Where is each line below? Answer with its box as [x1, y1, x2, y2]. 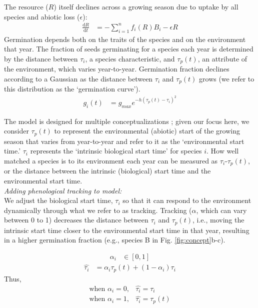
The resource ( [4, 1, 48, 11]
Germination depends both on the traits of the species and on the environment [4, 33, 246, 44]
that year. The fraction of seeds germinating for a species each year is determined [4, 43, 253, 54]
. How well [206, 145, 239, 156]
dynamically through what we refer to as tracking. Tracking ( [4, 204, 192, 215]
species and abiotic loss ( [4, 11, 80, 21]
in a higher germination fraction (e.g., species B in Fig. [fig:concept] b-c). [4, 234, 225, 245]
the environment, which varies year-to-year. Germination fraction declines [4, 63, 229, 74]
